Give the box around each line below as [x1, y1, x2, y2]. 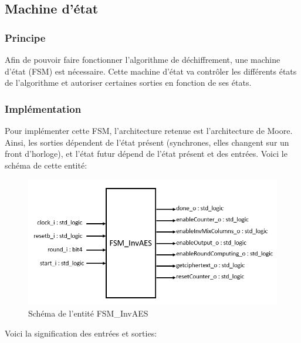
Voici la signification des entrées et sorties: [5, 327, 157, 339]
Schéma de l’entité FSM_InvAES [28, 307, 148, 319]
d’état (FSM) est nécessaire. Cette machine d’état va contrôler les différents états [5, 65, 297, 77]
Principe [5, 30, 46, 45]
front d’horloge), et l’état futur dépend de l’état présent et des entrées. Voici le [5, 147, 288, 160]
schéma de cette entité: [5, 159, 87, 171]
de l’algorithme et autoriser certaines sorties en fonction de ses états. [5, 76, 252, 89]
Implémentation [5, 101, 82, 116]
